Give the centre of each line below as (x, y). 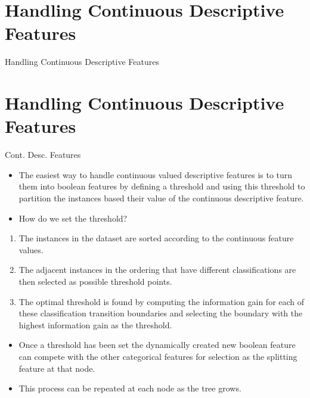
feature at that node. (57, 368)
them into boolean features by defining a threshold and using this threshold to (162, 186)
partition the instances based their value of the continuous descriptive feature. (161, 198)
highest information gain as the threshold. (95, 324)
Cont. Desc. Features (43, 155)
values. (31, 249)
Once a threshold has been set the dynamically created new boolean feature (157, 345)
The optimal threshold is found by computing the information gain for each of (162, 301)
